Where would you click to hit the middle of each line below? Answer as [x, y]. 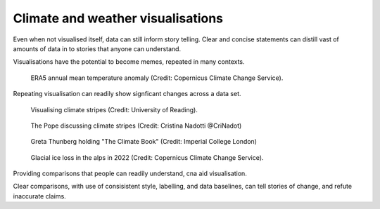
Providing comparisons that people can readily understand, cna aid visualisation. [130, 174]
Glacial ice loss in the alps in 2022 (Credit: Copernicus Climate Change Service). [147, 157]
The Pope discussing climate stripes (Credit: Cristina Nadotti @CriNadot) [136, 126]
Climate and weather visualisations [118, 18]
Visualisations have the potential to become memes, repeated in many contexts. [129, 62]
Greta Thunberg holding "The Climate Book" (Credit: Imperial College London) [144, 142]
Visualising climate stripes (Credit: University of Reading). [114, 109]
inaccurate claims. [39, 196]
